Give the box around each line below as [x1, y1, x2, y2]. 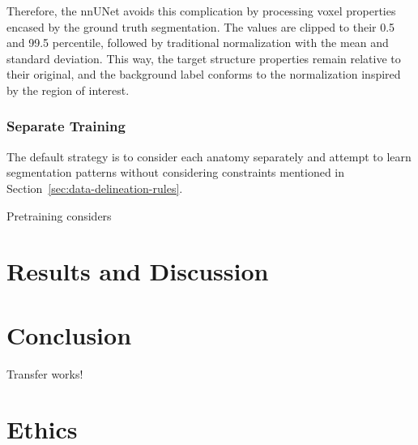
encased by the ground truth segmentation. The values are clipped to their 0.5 [6, 18, 395, 35]
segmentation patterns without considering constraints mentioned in [6, 164, 345, 181]
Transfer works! [6, 365, 83, 382]
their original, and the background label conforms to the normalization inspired [6, 66, 401, 83]
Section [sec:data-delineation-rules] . [6, 179, 183, 196]
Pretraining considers [6, 207, 112, 224]
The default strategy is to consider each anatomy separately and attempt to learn [6, 148, 412, 165]
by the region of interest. [6, 81, 130, 98]
